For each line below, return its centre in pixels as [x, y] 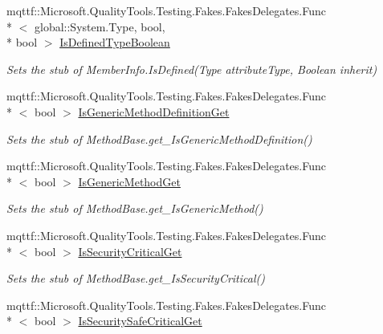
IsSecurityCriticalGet [130, 251]
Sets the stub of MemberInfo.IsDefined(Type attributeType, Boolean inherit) [192, 69]
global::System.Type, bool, [100, 26]
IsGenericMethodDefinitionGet [154, 111]
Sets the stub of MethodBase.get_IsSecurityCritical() [136, 278]
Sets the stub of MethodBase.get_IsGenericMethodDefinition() [159, 138]
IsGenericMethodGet [129, 181]
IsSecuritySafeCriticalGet [140, 321]
